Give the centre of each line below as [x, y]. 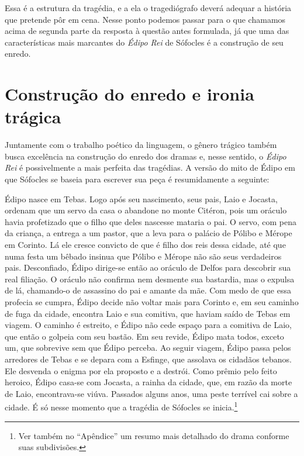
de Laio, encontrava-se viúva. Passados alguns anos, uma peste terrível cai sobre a [151, 393]
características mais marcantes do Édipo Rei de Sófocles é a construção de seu [144, 42]
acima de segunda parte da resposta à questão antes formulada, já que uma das [147, 31]
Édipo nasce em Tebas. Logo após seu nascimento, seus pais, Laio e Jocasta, [141, 198]
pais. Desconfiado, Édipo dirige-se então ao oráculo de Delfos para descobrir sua [148, 267]
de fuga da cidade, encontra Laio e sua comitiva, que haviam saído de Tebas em [148, 313]
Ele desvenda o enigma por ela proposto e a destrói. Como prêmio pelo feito [141, 370]
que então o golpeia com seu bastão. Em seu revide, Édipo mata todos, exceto [144, 336]
